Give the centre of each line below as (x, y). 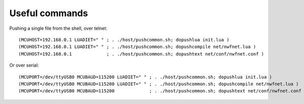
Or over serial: (24, 65)
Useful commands (49, 13)
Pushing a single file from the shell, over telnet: (58, 28)
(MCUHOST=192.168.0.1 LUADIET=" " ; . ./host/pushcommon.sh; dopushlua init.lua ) (124, 40)
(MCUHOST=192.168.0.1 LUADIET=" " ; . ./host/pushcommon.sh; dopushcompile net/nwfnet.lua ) (137, 47)
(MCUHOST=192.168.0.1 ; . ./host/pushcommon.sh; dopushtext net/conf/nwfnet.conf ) (141, 54)
